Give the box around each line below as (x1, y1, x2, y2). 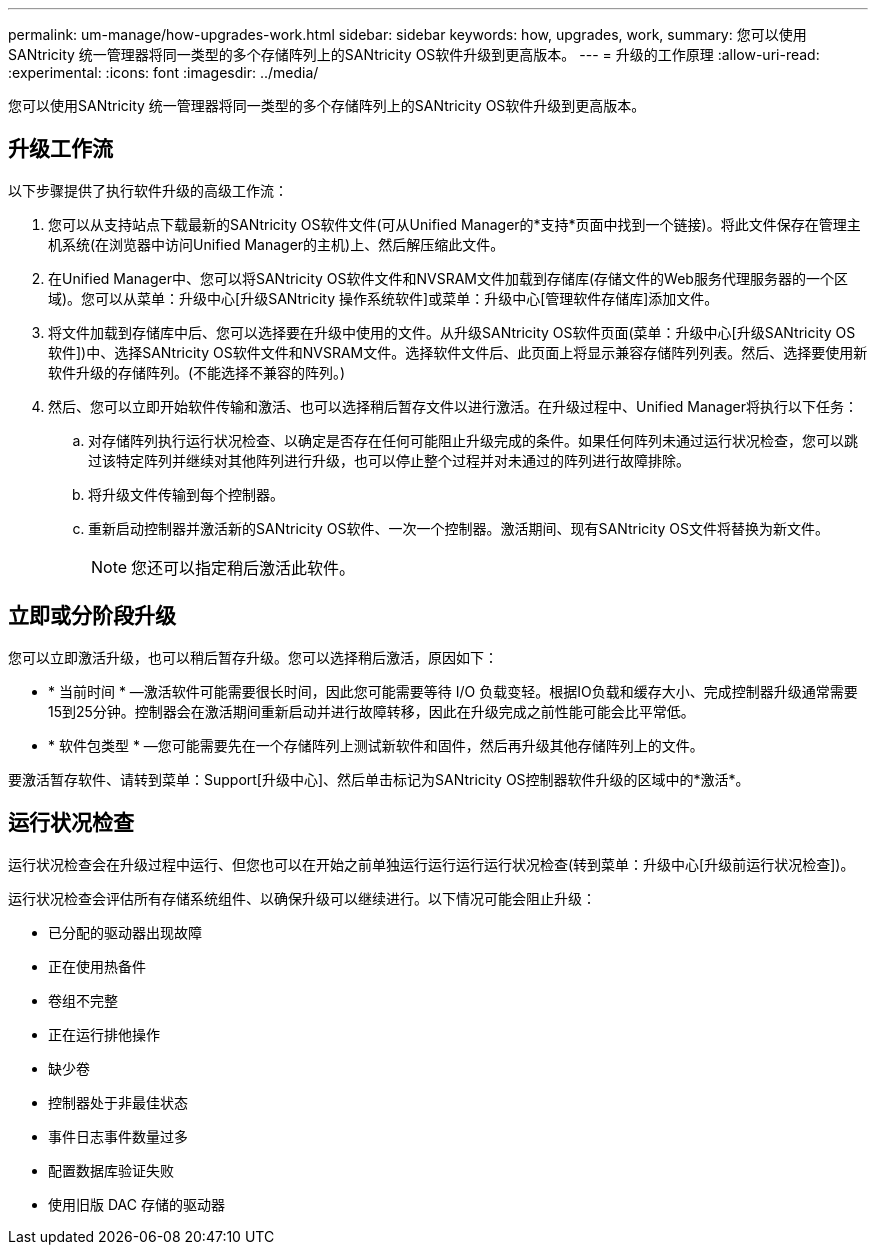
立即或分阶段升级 (8, 603, 176, 629)
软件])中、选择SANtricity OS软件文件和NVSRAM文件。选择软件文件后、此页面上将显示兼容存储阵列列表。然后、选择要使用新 (48, 343, 868, 361)
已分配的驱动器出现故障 (48, 923, 202, 941)
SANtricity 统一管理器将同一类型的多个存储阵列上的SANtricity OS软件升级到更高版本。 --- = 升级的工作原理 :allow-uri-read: (8, 46, 820, 63)
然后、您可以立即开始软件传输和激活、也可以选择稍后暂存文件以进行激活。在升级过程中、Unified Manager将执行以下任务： (48, 397, 858, 415)
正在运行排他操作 (48, 1025, 160, 1043)
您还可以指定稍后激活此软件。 (131, 557, 356, 578)
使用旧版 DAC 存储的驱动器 (48, 1195, 225, 1213)
